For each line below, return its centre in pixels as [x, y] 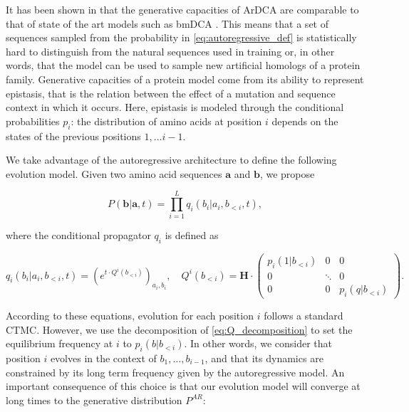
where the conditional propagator [78, 235]
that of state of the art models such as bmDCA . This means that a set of [167, 23]
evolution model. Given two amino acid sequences [114, 173]
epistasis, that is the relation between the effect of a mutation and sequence [171, 93]
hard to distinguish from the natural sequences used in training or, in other [170, 51]
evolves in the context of [103, 358]
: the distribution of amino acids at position [166, 121]
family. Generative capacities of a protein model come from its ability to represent [185, 79]
